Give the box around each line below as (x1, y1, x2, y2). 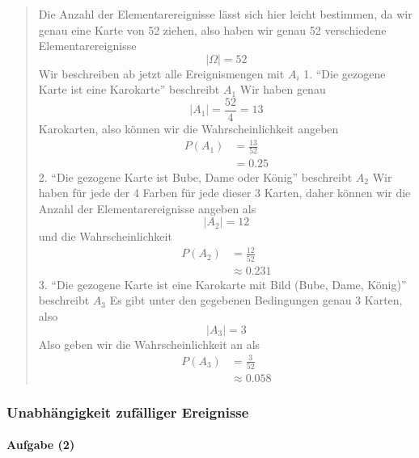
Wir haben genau (239, 81, 326, 98)
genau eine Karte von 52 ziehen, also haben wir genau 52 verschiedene (38, 21, 387, 38)
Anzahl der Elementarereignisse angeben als (38, 200, 256, 216)
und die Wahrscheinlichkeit (38, 228, 172, 245)
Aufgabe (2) (6, 436, 75, 453)
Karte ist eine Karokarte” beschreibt (38, 81, 220, 98)
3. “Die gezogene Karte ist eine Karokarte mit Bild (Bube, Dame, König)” (38, 275, 407, 292)
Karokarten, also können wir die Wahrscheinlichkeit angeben (38, 120, 339, 137)
